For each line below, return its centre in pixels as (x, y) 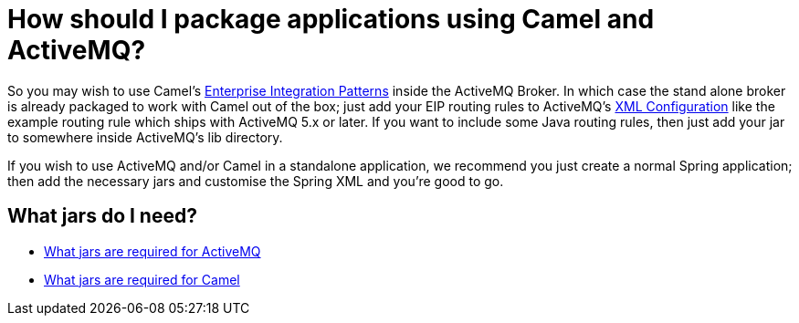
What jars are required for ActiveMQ (152, 251)
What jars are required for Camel (142, 279)
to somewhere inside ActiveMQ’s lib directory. (145, 137)
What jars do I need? (102, 216)
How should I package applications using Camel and (331, 19)
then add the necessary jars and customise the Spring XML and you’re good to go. (256, 181)
